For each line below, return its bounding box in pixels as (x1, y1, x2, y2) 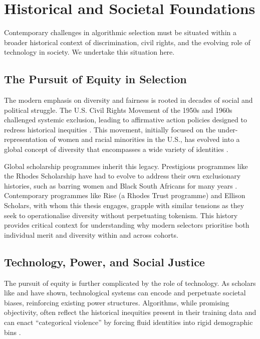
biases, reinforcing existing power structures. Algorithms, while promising (4, 297, 229, 307)
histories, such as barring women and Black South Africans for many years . (4, 180, 237, 191)
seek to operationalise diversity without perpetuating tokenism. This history (4, 210, 238, 220)
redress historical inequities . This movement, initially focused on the (4, 124, 216, 134)
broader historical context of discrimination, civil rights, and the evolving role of (4, 37, 250, 47)
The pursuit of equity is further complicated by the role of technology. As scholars (4, 277, 256, 288)
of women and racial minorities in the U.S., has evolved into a (50, 134, 240, 144)
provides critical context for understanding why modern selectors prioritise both (4, 220, 249, 230)
